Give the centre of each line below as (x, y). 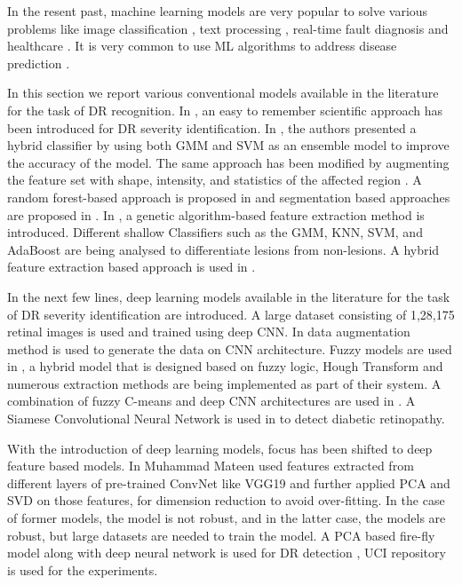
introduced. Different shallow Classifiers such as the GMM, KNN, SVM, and (215, 232)
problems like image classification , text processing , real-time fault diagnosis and (228, 28)
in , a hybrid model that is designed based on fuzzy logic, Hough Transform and (225, 366)
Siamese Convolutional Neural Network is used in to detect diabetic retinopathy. (226, 419)
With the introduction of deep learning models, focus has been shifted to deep (220, 448)
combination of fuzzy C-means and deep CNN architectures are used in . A (211, 401)
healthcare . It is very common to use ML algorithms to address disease (202, 46)
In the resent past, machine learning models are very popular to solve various (218, 11)
